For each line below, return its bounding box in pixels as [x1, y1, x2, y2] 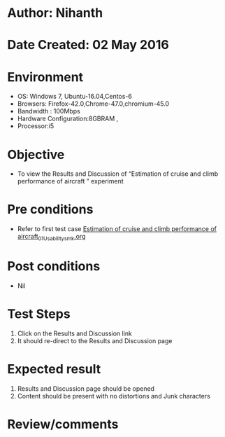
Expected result [7, 361, 101, 377]
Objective [7, 146, 65, 162]
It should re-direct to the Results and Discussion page [17, 336, 173, 345]
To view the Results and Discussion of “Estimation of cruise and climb [17, 169, 219, 178]
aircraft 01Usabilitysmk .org [17, 233, 86, 242]
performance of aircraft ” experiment [17, 177, 124, 186]
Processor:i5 [17, 122, 55, 130]
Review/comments [7, 416, 119, 432]
